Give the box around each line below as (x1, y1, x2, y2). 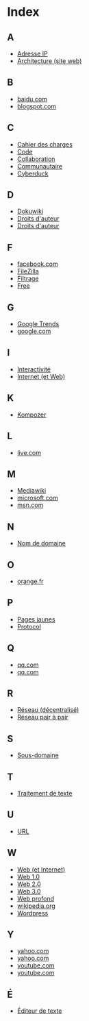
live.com (16, 448, 42, 456)
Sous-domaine (16, 751, 60, 759)
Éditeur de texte (16, 1007, 62, 1015)
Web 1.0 (16, 872, 40, 881)
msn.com (16, 501, 44, 509)
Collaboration (16, 155, 55, 163)
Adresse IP (16, 49, 48, 58)
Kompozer (16, 410, 47, 419)
